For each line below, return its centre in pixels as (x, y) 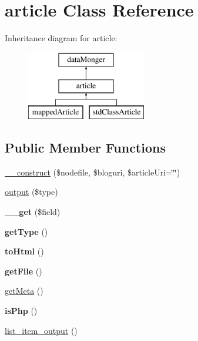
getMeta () (24, 291)
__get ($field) (33, 212)
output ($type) (31, 192)
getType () (26, 231)
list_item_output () (41, 330)
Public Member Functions (85, 148)
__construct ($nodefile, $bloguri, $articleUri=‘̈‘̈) (93, 172)
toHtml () (24, 251)
